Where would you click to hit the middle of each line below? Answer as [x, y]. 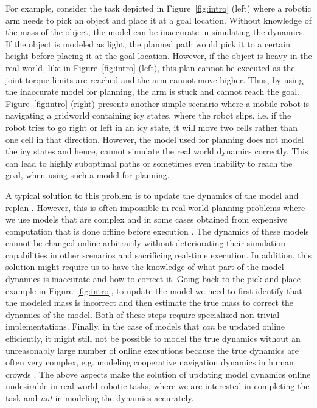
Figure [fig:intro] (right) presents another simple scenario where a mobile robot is [158, 103]
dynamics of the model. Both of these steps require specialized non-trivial [143, 314]
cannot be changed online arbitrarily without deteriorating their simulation [146, 243]
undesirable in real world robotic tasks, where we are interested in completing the [158, 386]
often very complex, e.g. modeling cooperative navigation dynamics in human [150, 362]
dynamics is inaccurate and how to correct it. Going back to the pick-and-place [153, 279]
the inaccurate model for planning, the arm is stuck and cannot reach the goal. [152, 92]
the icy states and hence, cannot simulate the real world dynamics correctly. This [157, 151]
